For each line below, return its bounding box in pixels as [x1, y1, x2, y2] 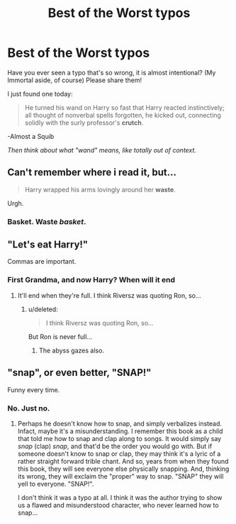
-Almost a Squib [7, 132, 55, 140]
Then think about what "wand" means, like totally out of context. [7, 145, 197, 154]
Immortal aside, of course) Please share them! [7, 76, 142, 84]
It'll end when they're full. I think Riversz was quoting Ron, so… [17, 291, 201, 299]
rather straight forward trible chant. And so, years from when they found [17, 457, 229, 465]
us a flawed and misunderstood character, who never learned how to [17, 501, 219, 509]
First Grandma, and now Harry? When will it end [7, 275, 176, 285]
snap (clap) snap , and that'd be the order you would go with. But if [17, 442, 213, 450]
